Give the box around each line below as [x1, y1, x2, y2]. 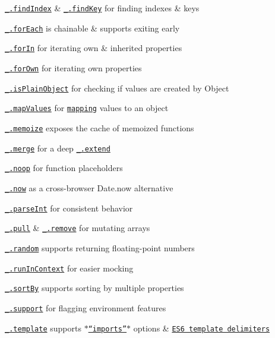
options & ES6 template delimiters [133, 321, 270, 334]
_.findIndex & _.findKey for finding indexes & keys [5, 2, 200, 14]
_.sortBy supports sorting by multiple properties [5, 282, 184, 294]
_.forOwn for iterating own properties [5, 61, 142, 74]
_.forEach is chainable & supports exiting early [5, 21, 180, 34]
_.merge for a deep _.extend [5, 141, 110, 154]
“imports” [88, 324, 127, 333]
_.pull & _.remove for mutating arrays [5, 222, 150, 234]
